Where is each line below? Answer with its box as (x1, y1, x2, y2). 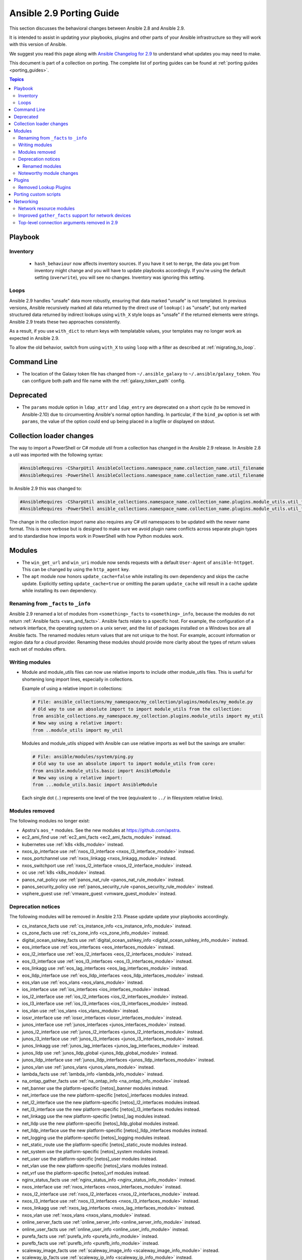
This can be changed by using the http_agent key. (22, 566, 130, 573)
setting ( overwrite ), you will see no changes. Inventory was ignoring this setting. (34, 275, 205, 281)
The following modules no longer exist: (9, 818, 90, 824)
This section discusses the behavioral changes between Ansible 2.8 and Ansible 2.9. (9, 25, 185, 31)
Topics (9, 76, 24, 82)
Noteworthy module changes (18, 170, 79, 176)
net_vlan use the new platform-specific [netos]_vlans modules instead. (22, 1163, 168, 1169)
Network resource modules (18, 205, 75, 211)
